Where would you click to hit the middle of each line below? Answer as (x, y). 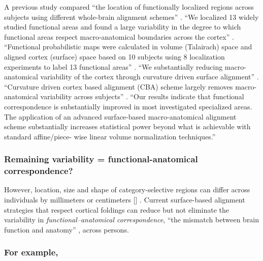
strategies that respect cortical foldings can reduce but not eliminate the (117, 209)
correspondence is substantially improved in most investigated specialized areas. (128, 106)
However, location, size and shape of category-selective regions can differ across (127, 190)
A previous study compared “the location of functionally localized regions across (129, 7)
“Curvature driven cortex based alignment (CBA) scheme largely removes (119, 86)
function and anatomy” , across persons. (67, 229)
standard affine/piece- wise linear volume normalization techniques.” (110, 136)
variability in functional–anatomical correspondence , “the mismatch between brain (132, 220)
